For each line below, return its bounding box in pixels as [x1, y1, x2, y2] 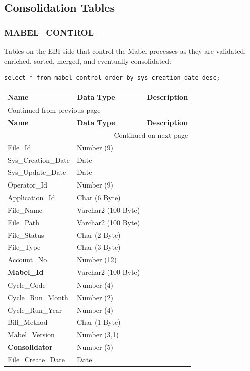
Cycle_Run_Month [8, 292, 68, 302]
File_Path [8, 217, 40, 227]
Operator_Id [8, 179, 48, 190]
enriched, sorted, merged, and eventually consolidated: [4, 55, 172, 66]
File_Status [8, 229, 44, 240]
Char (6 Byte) [76, 192, 121, 203]
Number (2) [76, 292, 113, 302]
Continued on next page [114, 129, 188, 140]
